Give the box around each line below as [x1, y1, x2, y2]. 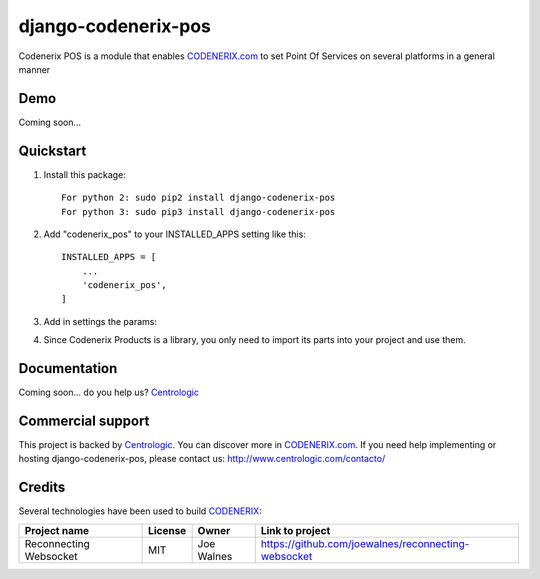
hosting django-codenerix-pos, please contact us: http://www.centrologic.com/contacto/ [18, 453, 386, 465]
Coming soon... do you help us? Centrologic [18, 386, 200, 399]
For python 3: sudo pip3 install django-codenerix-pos [61, 206, 336, 217]
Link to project [260, 523, 331, 537]
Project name [24, 523, 90, 537]
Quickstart [18, 142, 87, 159]
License [148, 523, 187, 537]
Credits [18, 479, 66, 496]
